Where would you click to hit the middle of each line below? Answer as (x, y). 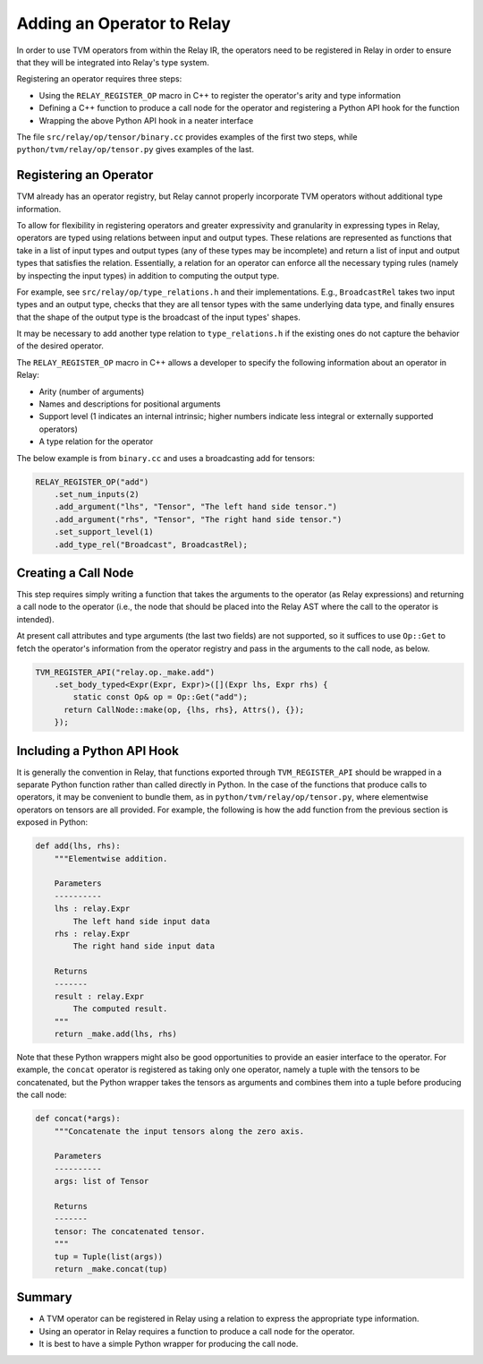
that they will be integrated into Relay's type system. (113, 62)
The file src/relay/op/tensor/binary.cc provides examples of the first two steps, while (187, 137)
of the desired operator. (60, 346)
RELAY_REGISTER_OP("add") (92, 482)
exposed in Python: (52, 822)
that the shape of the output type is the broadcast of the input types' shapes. (159, 317)
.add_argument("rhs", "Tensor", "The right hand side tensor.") (198, 519)
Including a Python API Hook (97, 751)
